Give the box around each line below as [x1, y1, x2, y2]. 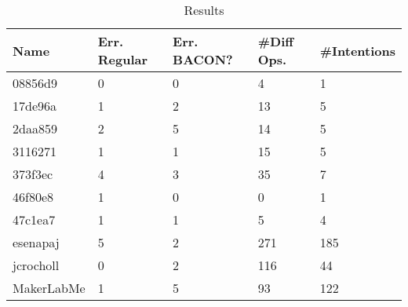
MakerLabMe [13, 279, 86, 297]
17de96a [13, 97, 57, 115]
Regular [97, 50, 148, 68]
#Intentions [319, 41, 395, 60]
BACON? [173, 50, 233, 68]
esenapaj [13, 233, 60, 251]
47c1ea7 [13, 210, 56, 228]
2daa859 [13, 119, 57, 137]
